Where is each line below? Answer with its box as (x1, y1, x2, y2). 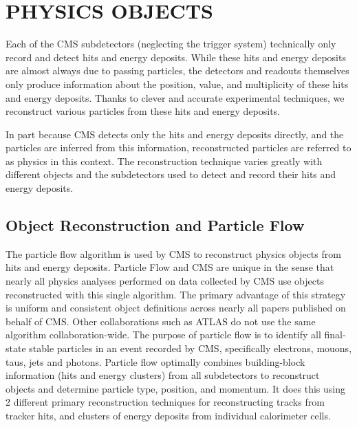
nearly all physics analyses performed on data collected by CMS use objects (6, 274, 324, 288)
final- (324, 327, 346, 342)
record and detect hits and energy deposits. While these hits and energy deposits (6, 50, 346, 64)
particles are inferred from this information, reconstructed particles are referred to (6, 140, 351, 155)
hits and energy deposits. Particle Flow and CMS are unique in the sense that (6, 260, 334, 274)
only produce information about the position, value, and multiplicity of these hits (6, 76, 349, 91)
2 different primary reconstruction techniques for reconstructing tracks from (6, 395, 325, 409)
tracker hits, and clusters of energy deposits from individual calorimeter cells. (6, 408, 331, 422)
